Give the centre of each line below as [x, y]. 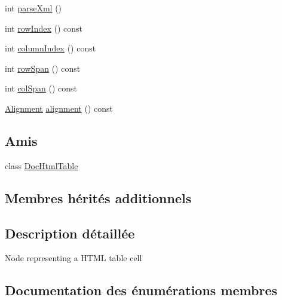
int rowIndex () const [44, 28]
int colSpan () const [41, 88]
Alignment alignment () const [59, 108]
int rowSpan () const [43, 68]
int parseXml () [33, 8]
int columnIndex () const [50, 48]
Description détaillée [70, 233]
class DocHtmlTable [42, 165]
